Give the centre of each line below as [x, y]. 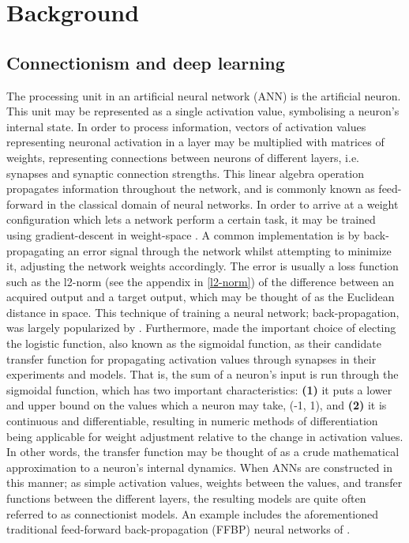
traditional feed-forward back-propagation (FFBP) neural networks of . [178, 529]
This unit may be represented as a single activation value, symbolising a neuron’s [203, 111]
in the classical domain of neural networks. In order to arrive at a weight [223, 204]
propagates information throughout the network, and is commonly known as [191, 189]
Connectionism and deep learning [146, 62]
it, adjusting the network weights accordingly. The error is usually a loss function [203, 266]
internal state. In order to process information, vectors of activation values [186, 126]
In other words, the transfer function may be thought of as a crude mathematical [203, 452]
